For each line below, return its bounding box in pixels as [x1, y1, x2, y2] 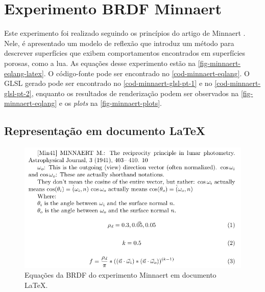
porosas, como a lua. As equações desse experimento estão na [4, 57, 196, 68]
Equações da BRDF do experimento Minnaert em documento [25, 269, 216, 280]
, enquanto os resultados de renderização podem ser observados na [31, 87, 239, 98]
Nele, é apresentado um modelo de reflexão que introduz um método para [4, 37, 234, 48]
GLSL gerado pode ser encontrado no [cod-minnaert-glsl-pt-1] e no [4, 78, 212, 88]
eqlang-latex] [4, 68, 44, 78]
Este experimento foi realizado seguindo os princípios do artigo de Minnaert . [4, 28, 246, 38]
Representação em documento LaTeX [4, 123, 206, 139]
